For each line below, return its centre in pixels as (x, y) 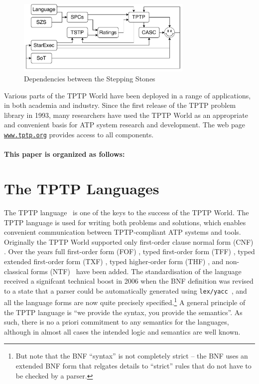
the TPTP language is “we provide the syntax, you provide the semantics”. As (123, 312)
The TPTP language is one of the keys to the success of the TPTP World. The (127, 212)
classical (16, 271)
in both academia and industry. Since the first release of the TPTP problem (120, 105)
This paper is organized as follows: (65, 154)
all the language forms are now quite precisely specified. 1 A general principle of (125, 302)
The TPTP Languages (82, 189)
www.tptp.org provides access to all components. (79, 134)
